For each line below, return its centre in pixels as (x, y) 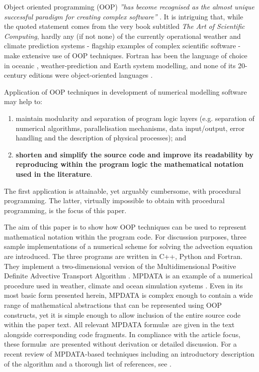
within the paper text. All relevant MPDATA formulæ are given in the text (119, 324)
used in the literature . (54, 174)
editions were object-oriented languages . (91, 75)
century (15, 75)
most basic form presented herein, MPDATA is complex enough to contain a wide (129, 295)
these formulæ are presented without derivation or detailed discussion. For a (121, 344)
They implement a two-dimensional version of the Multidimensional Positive (120, 266)
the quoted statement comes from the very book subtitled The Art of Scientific (125, 26)
